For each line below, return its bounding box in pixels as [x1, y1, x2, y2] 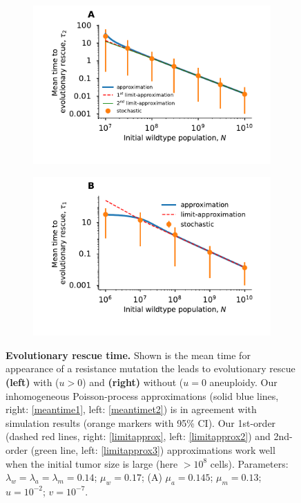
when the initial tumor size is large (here [6, 456, 178, 470]
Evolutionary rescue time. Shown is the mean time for [6, 347, 251, 362]
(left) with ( [6, 375, 59, 390]
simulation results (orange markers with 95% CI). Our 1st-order [6, 415, 276, 430]
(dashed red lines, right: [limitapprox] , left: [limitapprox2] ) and [6, 429, 271, 443]
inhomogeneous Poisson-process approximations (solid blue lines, [6, 388, 279, 403]
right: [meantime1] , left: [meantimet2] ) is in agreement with [6, 402, 257, 417]
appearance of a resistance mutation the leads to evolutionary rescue [6, 361, 295, 376]
